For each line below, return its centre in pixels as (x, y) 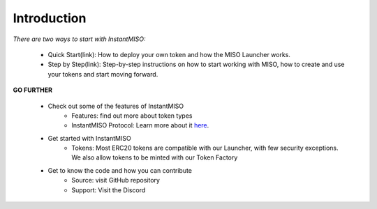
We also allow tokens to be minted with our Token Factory (155, 157)
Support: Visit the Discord (109, 190)
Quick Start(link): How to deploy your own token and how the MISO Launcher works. (169, 54)
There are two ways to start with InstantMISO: (79, 39)
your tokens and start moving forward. (103, 74)
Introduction (50, 18)
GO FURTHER (32, 90)
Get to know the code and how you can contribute (120, 170)
